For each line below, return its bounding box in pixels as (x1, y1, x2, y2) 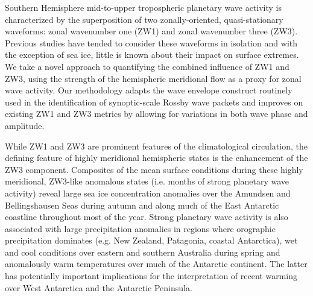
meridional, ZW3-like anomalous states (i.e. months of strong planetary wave (5, 175, 289, 187)
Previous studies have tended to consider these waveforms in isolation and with (5, 36, 298, 49)
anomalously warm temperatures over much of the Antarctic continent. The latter (5, 257, 308, 270)
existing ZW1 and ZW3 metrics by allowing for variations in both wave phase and (5, 107, 308, 120)
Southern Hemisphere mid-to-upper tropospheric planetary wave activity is (5, 1, 282, 13)
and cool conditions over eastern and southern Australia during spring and (5, 245, 280, 258)
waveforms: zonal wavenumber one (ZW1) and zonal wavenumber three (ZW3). (5, 25, 298, 37)
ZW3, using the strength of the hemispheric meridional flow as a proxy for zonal (5, 72, 302, 84)
